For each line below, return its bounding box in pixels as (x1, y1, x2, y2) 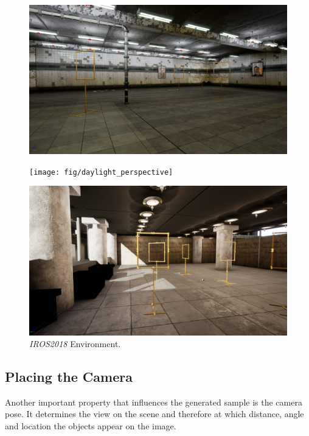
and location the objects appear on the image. (5, 420, 176, 432)
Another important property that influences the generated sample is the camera (5, 395, 302, 408)
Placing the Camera (5, 367, 133, 386)
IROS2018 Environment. (29, 337, 121, 350)
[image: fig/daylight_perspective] (29, 167, 173, 177)
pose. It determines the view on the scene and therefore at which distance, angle (5, 407, 304, 420)
